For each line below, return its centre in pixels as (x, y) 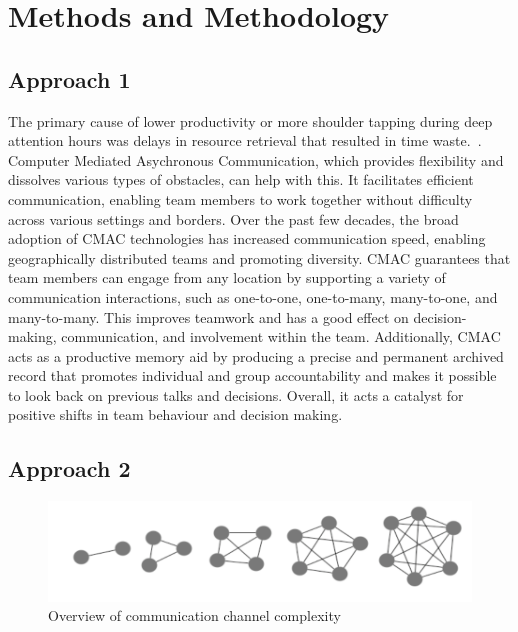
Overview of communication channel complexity (194, 615)
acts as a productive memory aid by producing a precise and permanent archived (256, 355)
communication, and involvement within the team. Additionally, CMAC (281, 336)
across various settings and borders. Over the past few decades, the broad (233, 218)
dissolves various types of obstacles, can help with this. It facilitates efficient (241, 179)
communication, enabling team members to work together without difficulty (240, 198)
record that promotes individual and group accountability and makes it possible (252, 375)
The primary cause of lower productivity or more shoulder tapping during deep (250, 120)
